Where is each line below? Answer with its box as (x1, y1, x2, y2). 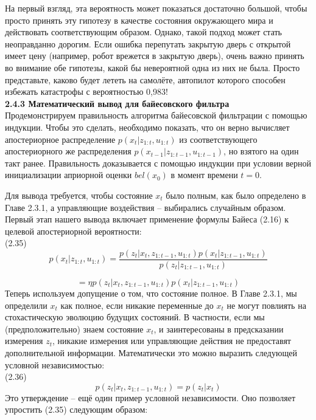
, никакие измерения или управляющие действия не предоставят (52, 334, 291, 347)
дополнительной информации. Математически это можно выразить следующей (5, 346, 297, 359)
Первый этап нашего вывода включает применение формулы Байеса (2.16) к (5, 213, 289, 225)
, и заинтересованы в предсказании (153, 322, 284, 335)
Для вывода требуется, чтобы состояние (5, 188, 153, 201)
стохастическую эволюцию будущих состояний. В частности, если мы (5, 311, 265, 323)
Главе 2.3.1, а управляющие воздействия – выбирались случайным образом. (5, 201, 286, 213)
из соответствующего (179, 133, 258, 145)
